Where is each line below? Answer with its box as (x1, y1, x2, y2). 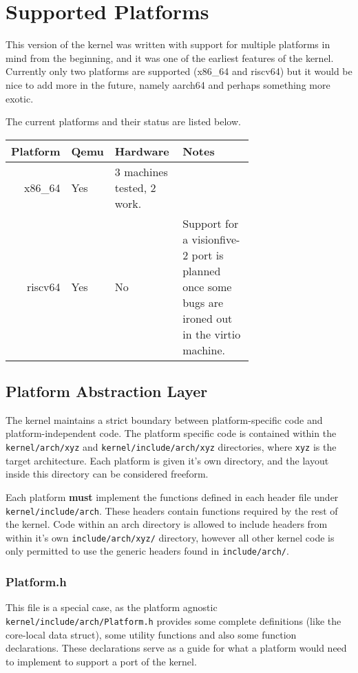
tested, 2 (114, 179, 156, 195)
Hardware (114, 142, 169, 159)
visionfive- (191, 231, 240, 247)
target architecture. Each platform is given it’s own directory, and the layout (6, 453, 329, 467)
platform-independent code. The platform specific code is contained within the (6, 426, 337, 440)
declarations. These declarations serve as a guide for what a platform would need (6, 641, 347, 655)
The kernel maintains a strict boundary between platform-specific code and (6, 412, 323, 427)
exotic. (6, 91, 34, 105)
